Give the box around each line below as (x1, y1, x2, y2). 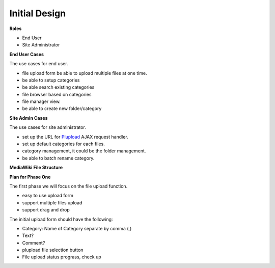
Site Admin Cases (9, 115, 48, 121)
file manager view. (22, 98, 61, 104)
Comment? (22, 239, 45, 246)
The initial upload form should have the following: (9, 216, 113, 222)
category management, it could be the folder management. (22, 148, 146, 154)
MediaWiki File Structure (9, 165, 63, 171)
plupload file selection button (22, 247, 84, 253)
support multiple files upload (22, 199, 82, 206)
